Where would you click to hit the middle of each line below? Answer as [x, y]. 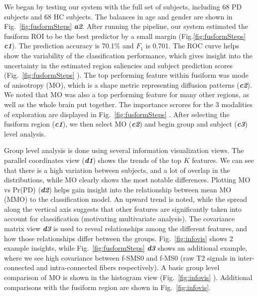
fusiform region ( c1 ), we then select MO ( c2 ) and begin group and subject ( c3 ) [126, 124]
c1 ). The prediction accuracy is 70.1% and [69, 46]
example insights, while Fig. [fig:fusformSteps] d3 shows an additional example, [126, 248]
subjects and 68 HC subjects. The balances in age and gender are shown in [118, 16]
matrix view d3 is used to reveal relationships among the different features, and [126, 228]
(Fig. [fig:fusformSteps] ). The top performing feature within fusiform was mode [126, 75]
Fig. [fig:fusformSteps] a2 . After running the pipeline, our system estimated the [126, 26]
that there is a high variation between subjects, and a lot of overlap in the [117, 170]
